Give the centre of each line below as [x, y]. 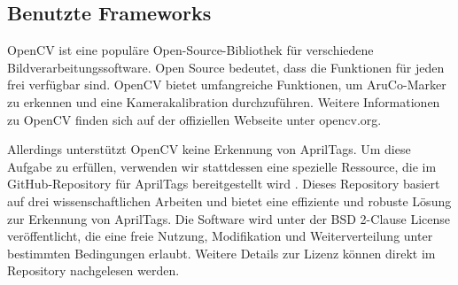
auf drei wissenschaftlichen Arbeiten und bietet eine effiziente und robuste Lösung [229, 200]
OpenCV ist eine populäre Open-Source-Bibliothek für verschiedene [190, 50]
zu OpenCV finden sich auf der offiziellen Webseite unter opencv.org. [194, 119]
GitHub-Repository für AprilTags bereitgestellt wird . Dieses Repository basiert [224, 184]
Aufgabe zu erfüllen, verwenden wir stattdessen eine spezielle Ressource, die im [222, 166]
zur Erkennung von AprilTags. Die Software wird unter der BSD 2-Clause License [229, 218]
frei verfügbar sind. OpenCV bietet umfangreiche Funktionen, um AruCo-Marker [227, 85]
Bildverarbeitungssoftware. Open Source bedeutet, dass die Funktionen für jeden [226, 67]
